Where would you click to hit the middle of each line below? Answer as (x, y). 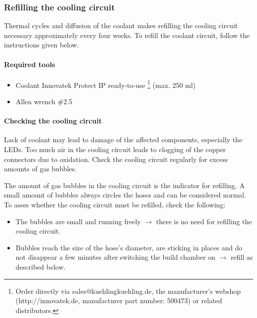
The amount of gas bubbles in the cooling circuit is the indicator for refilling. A (124, 185)
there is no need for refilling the (204, 221)
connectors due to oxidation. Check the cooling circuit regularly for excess (116, 159)
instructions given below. (42, 45)
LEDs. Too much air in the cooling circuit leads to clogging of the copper (115, 149)
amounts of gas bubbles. (41, 169)
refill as (242, 257)
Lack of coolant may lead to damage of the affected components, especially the (123, 139)
